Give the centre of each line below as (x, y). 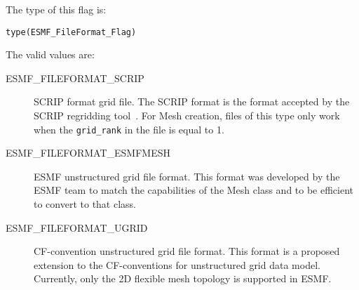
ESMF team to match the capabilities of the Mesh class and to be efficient (194, 190)
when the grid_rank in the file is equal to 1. (129, 129)
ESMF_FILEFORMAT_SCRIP (75, 78)
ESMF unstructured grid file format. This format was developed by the (187, 176)
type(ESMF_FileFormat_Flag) (71, 32)
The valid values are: (50, 54)
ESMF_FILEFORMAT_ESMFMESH (88, 153)
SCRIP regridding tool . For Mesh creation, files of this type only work (187, 116)
